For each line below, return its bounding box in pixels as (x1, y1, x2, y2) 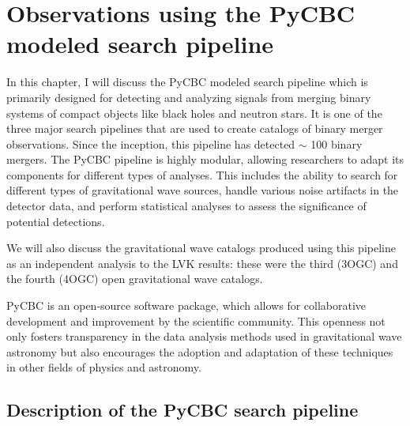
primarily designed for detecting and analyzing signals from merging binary (6, 89, 371, 105)
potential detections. (6, 213, 105, 229)
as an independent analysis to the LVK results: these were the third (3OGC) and (6, 254, 398, 271)
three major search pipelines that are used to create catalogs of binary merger (6, 120, 383, 137)
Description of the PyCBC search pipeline (6, 398, 359, 422)
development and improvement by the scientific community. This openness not (6, 312, 386, 329)
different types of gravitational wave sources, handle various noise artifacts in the (6, 182, 399, 198)
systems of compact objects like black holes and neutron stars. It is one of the (6, 104, 382, 121)
